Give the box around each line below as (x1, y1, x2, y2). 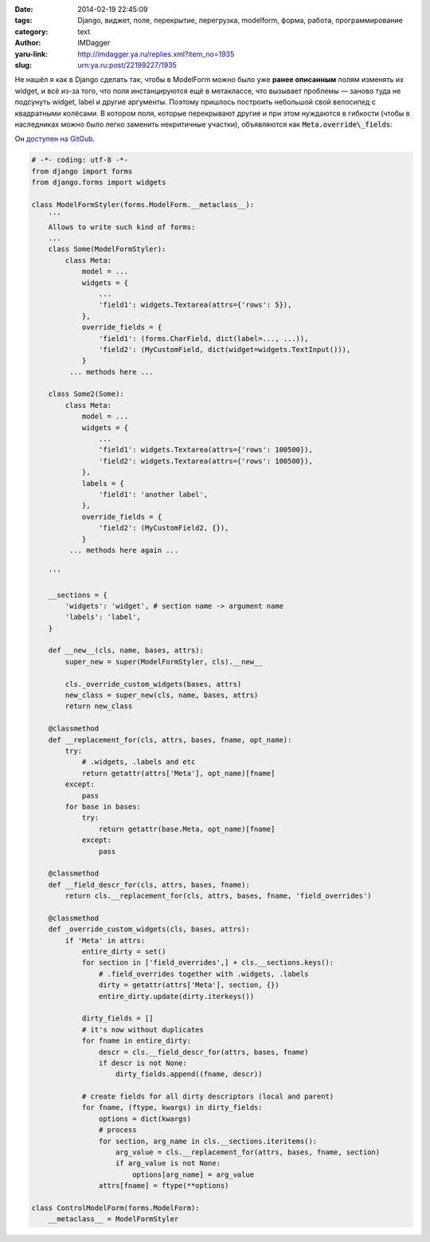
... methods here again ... (68, 546, 179, 554)
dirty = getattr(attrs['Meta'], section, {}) (98, 981, 279, 989)
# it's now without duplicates (81, 1025, 205, 1034)
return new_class (64, 702, 133, 711)
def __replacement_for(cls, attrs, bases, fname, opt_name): (48, 735, 292, 744)
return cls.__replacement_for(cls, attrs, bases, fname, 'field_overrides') (64, 891, 372, 900)
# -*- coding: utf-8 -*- (31, 155, 129, 165)
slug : (14, 60, 32, 69)
